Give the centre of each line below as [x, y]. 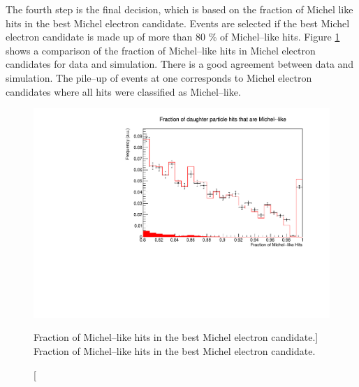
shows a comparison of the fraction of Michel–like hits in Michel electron [161, 50]
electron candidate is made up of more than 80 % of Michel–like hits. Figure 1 [173, 37]
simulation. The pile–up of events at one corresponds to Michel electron [159, 77]
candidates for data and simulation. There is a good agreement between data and [180, 64]
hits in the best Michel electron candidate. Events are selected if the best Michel [178, 23]
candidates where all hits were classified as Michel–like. [123, 91]
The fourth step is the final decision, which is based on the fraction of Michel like [179, 9]
